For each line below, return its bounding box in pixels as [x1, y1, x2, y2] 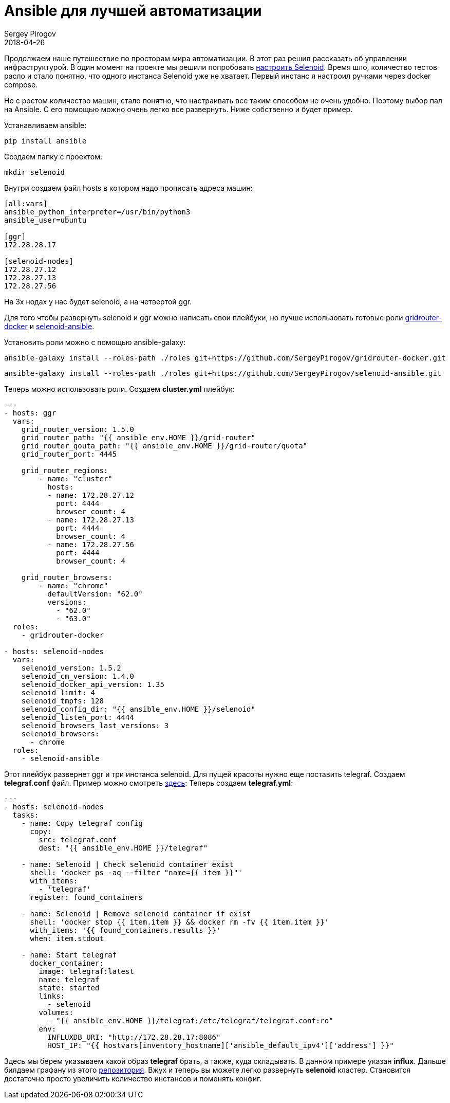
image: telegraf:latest [39, 967, 134, 975]
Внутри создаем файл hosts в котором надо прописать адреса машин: [4, 183, 253, 192]
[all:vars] [4, 199, 48, 208]
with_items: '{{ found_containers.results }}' [30, 926, 221, 934]
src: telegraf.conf [39, 835, 117, 844]
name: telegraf [39, 975, 100, 984]
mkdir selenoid [4, 168, 65, 176]
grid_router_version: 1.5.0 [21, 425, 134, 433]
